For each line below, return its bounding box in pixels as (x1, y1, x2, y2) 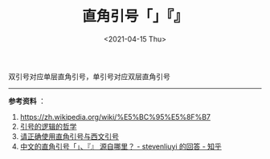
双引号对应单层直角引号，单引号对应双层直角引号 (8, 71, 170, 81)
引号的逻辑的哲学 (19, 121, 77, 131)
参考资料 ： (8, 96, 46, 105)
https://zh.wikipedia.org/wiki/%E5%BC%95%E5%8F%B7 (19, 112, 211, 121)
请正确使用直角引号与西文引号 (19, 131, 119, 141)
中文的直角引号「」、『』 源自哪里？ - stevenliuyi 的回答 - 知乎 (19, 141, 223, 151)
